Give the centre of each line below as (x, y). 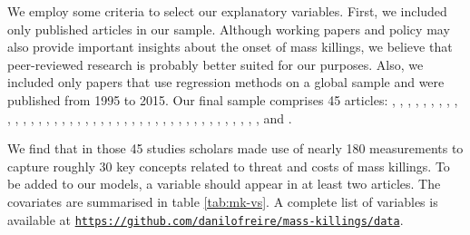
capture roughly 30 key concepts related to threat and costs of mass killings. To (229, 166)
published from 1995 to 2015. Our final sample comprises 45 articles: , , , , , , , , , (233, 99)
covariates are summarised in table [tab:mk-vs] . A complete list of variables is (223, 201)
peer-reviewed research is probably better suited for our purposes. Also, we (215, 64)
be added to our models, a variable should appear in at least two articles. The (224, 184)
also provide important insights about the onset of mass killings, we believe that (230, 47)
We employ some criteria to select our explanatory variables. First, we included (227, 11)
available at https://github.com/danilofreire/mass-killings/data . (206, 219)
